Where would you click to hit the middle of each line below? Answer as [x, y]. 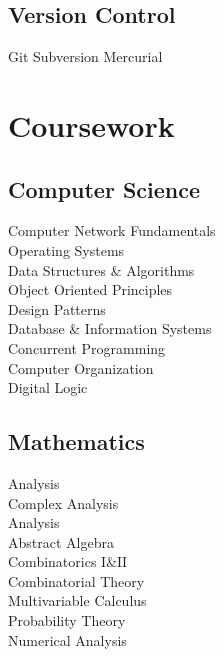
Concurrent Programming [87, 347]
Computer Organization [81, 367]
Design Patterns [57, 308]
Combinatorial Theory [76, 580]
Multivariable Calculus [77, 600]
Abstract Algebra [61, 541]
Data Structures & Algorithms [101, 269]
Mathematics [76, 441]
